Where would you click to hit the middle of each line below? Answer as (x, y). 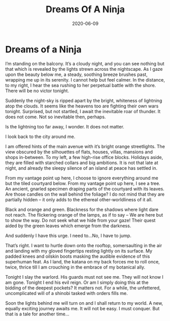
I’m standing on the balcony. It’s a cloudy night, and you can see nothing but (85, 63)
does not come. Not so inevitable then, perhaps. (56, 117)
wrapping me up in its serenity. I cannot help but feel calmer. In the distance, (85, 79)
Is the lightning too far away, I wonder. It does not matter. (65, 126)
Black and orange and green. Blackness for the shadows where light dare (82, 209)
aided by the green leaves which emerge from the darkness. (68, 226)
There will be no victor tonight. (37, 91)
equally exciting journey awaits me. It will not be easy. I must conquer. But (82, 308)
